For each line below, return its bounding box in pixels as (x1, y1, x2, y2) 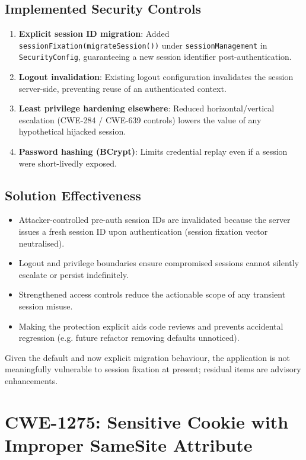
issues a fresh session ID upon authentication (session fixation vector (18, 225, 268, 238)
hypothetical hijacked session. (18, 125, 126, 138)
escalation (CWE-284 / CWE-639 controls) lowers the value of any (18, 113, 262, 126)
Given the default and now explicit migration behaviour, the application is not (5, 351, 290, 363)
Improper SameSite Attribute (5, 432, 253, 456)
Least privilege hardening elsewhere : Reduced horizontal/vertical (18, 102, 275, 114)
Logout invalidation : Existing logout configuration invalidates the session (18, 71, 294, 83)
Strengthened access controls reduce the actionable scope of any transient (18, 288, 286, 301)
